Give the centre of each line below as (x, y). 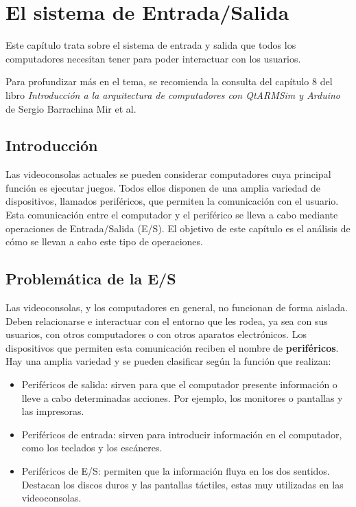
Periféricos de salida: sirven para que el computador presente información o (179, 384)
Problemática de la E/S (91, 279)
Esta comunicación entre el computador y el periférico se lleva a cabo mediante (172, 215)
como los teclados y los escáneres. (92, 448)
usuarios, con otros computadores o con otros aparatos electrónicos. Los (156, 334)
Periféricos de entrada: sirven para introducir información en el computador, (182, 434)
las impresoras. (53, 411)
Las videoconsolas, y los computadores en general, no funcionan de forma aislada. (177, 307)
